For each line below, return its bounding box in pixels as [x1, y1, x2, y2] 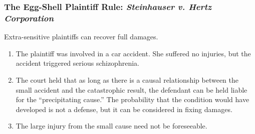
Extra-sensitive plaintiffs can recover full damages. [4, 31, 158, 42]
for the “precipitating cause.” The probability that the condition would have [16, 94, 249, 105]
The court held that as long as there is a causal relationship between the [16, 74, 238, 85]
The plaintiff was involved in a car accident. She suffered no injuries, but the [16, 48, 251, 58]
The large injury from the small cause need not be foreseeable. [16, 121, 207, 131]
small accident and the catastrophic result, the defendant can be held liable [16, 84, 247, 95]
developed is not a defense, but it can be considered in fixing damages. [16, 104, 232, 114]
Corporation [4, 11, 54, 24]
